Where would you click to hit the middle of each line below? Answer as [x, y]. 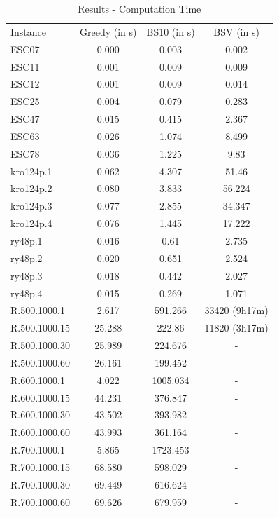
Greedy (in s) [108, 31]
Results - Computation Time [139, 8]
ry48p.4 [27, 293]
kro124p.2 [31, 188]
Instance [29, 31]
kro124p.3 [31, 206]
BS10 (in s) [171, 31]
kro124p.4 [31, 223]
